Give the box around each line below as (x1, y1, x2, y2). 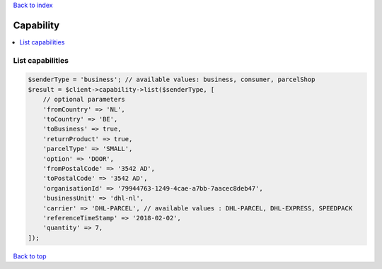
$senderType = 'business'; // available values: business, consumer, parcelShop (28, 76, 316, 84)
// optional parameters (42, 95, 125, 104)
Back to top (13, 251, 47, 261)
